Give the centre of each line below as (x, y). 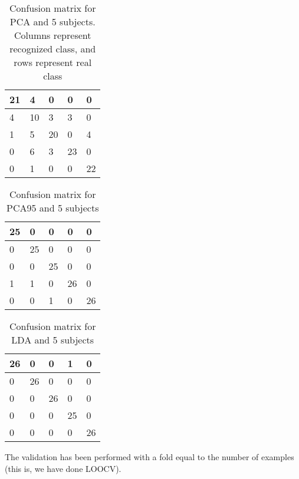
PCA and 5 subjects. (52, 22)
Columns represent (52, 35)
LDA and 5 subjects (53, 340)
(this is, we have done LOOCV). (63, 468)
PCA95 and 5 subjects (53, 208)
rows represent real (53, 62)
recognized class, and (53, 49)
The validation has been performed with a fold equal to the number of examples (149, 457)
